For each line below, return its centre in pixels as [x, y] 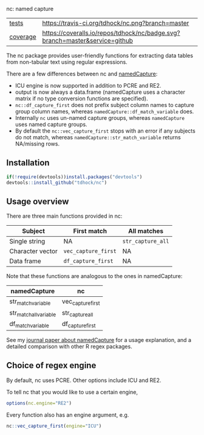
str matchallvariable [33, 313]
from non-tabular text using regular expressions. [67, 62]
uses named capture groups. [51, 124]
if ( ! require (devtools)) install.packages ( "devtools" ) [74, 177]
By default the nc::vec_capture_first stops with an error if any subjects [105, 131]
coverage [23, 37]
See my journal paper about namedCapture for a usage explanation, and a [99, 339]
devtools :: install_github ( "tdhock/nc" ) [57, 183]
